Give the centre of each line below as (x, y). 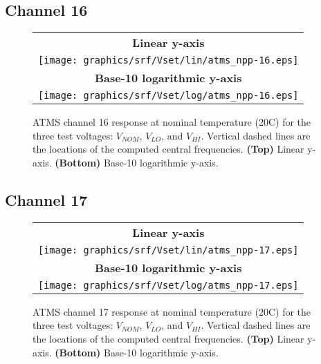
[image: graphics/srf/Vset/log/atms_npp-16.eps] (168, 96)
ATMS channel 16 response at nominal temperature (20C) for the (172, 122)
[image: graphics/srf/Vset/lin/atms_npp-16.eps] (168, 60)
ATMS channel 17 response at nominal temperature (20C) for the (172, 311)
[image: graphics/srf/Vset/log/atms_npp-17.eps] (168, 285)
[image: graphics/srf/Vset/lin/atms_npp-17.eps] (168, 250)
